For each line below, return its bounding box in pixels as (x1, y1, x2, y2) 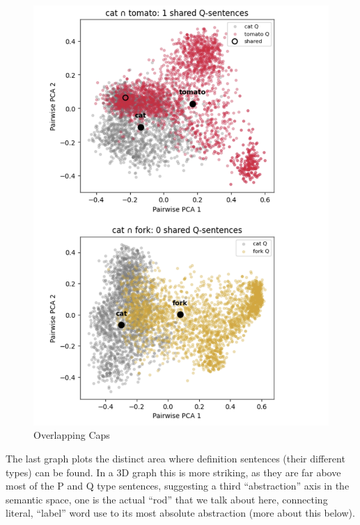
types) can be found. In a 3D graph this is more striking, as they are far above (6, 465, 341, 479)
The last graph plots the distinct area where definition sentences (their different (6, 451, 345, 466)
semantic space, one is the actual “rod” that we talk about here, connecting (6, 492, 328, 506)
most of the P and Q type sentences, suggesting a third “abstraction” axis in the (6, 478, 350, 493)
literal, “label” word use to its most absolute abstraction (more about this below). (6, 506, 355, 520)
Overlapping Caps (33, 428, 110, 442)
